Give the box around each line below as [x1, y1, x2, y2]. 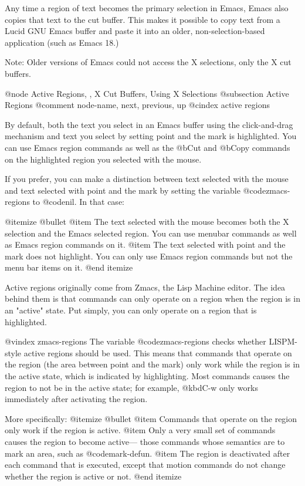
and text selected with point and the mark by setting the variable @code [5, 184, 266, 196]
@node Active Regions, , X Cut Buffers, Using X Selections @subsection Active [5, 87, 289, 99]
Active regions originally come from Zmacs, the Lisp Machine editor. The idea [5, 281, 286, 293]
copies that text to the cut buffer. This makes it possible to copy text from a [5, 13, 280, 25]
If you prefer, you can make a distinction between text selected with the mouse [5, 173, 289, 185]
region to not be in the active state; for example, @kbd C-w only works [5, 381, 258, 393]
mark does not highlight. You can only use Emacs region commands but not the [5, 249, 293, 262]
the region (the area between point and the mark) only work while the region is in [5, 358, 300, 370]
